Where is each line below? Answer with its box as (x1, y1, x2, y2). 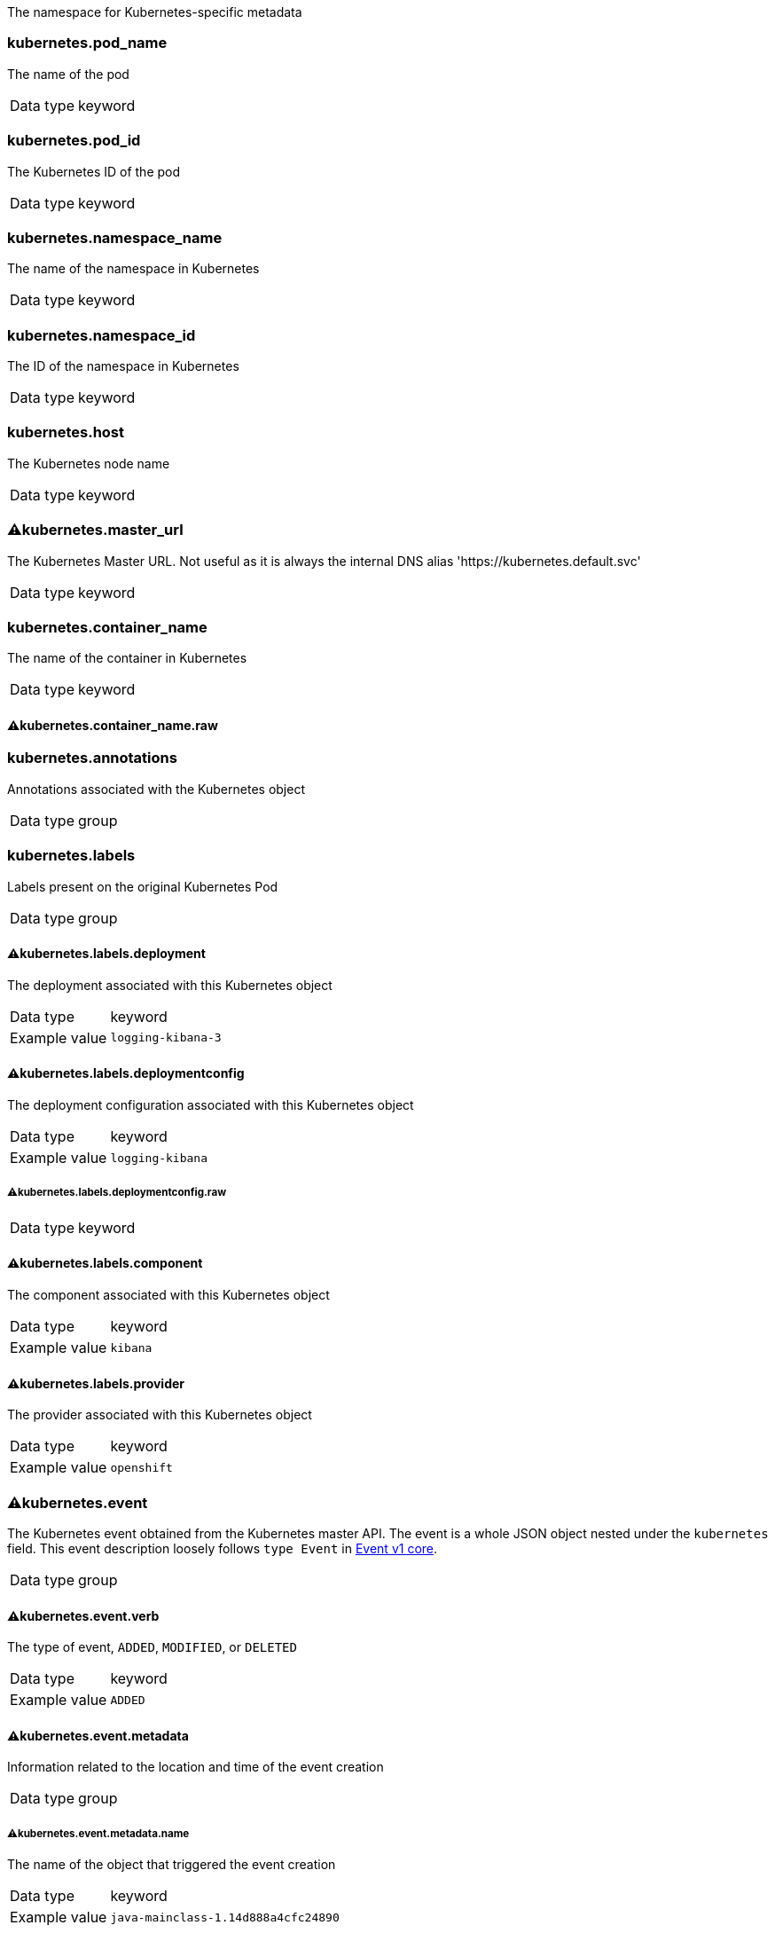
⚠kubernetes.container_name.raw (7, 717, 218, 733)
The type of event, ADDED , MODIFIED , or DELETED (7, 1639, 297, 1655)
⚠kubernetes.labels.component (7, 1255, 203, 1271)
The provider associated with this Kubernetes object (7, 1407, 312, 1423)
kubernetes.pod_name (7, 34, 168, 52)
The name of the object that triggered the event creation (7, 1857, 336, 1873)
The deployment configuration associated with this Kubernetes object (7, 1097, 414, 1113)
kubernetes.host (7, 423, 125, 442)
